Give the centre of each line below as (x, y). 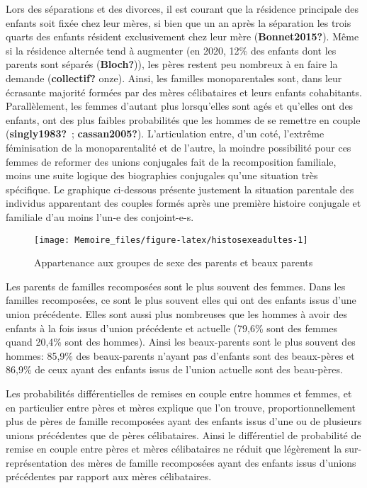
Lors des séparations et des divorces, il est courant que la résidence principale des (182, 8)
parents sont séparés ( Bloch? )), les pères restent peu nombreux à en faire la (172, 64)
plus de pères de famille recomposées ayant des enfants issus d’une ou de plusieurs (184, 421)
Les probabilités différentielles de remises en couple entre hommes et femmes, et (179, 393)
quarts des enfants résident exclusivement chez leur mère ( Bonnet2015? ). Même (182, 36)
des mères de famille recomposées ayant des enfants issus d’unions (213, 462)
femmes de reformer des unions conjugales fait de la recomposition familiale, (171, 161)
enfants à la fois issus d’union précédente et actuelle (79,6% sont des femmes (172, 328)
